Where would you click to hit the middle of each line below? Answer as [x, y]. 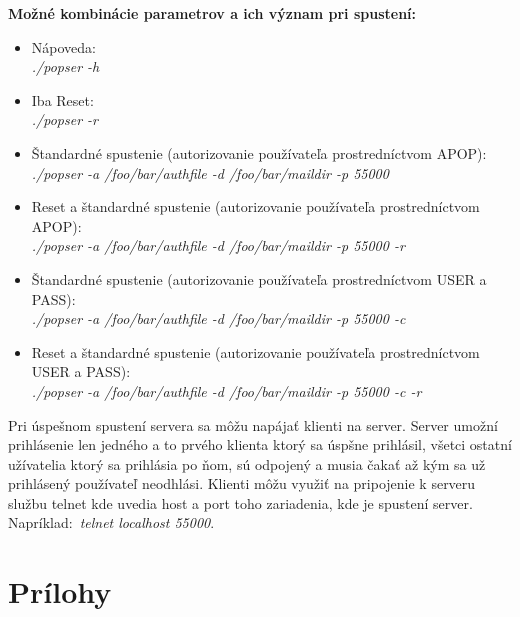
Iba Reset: [62, 99]
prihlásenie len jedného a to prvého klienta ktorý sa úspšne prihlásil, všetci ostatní [260, 444]
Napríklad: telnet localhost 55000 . [111, 522]
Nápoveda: [63, 46]
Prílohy [60, 591]
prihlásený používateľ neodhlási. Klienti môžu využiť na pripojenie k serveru [242, 483]
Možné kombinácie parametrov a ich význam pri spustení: [212, 13]
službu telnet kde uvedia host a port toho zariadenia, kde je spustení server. [240, 502]
